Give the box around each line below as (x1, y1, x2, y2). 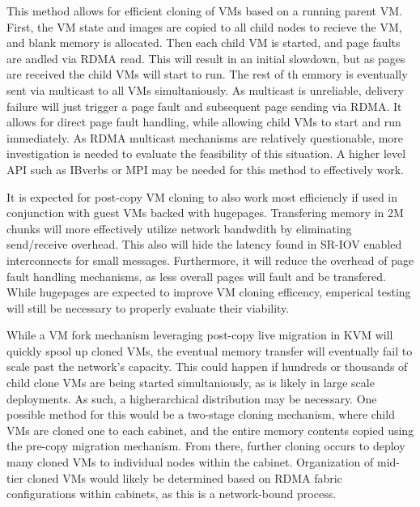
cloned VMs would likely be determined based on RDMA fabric (27, 469, 342, 486)
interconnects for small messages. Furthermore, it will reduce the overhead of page (6, 251, 414, 268)
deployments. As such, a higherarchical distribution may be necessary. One (6, 390, 377, 407)
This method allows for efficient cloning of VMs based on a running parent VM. (6, 2, 402, 19)
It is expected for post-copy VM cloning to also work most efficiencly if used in (6, 188, 398, 205)
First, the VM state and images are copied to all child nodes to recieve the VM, (6, 18, 402, 35)
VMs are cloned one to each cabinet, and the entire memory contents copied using (6, 421, 414, 438)
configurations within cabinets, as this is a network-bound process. (6, 485, 337, 502)
